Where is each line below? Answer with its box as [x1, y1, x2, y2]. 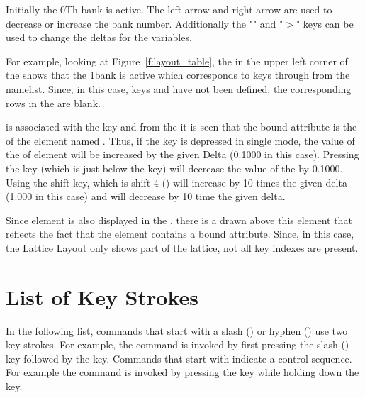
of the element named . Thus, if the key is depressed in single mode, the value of [6, 133, 355, 148]
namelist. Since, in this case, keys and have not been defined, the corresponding [6, 81, 352, 96]
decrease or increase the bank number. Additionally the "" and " [6, 16, 283, 31]
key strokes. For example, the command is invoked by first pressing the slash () [6, 337, 349, 352]
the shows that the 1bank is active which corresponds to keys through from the [6, 67, 350, 82]
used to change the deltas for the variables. [6, 30, 192, 45]
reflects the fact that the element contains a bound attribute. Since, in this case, [6, 226, 354, 241]
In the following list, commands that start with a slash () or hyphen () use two [6, 323, 348, 338]
